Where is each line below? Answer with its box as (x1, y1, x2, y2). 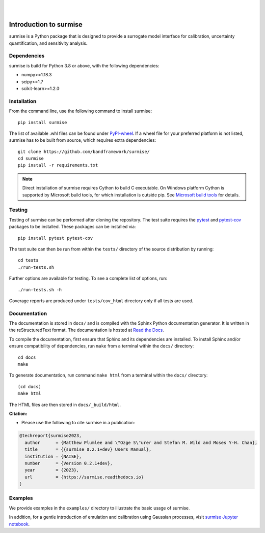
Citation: (9, 410, 27, 416)
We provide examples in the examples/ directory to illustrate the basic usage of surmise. (9, 505, 190, 511)
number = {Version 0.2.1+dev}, (25, 460, 113, 466)
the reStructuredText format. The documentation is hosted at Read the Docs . (9, 327, 164, 333)
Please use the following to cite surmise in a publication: (21, 420, 135, 426)
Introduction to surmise (9, 20, 83, 29)
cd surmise (18, 156, 44, 161)
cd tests (18, 257, 39, 263)
